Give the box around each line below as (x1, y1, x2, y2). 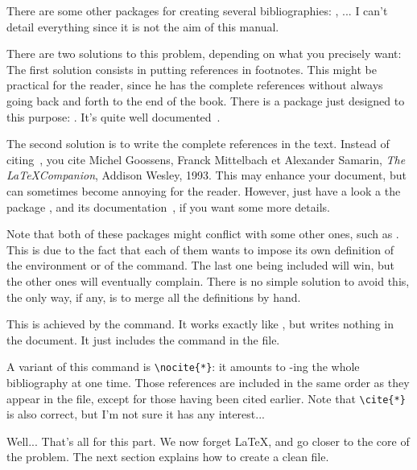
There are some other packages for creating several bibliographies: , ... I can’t (6, 2, 388, 19)
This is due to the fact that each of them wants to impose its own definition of (6, 241, 394, 258)
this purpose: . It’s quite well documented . (6, 108, 221, 125)
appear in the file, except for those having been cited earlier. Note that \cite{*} (6, 390, 406, 406)
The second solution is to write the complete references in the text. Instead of (6, 135, 390, 152)
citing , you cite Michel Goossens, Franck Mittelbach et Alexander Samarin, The (6, 150, 406, 167)
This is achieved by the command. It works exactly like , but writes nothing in (6, 315, 394, 332)
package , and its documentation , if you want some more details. (6, 198, 330, 215)
